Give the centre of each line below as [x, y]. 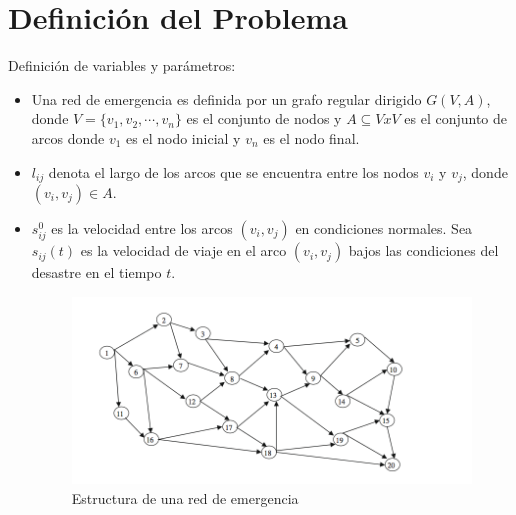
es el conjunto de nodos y [264, 118]
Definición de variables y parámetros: [122, 65]
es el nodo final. [311, 137]
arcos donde [68, 137]
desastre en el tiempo [96, 272]
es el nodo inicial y [183, 137]
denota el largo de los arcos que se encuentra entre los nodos [233, 171]
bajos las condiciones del [423, 250]
